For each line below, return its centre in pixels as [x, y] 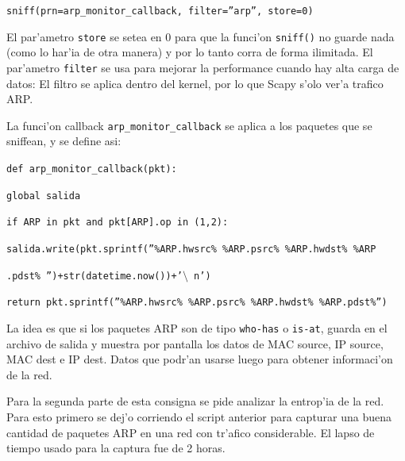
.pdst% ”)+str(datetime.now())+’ [94, 276]
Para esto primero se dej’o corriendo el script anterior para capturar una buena [199, 416]
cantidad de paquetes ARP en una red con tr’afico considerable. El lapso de [191, 432]
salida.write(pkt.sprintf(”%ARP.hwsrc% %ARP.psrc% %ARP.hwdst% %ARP [191, 249]
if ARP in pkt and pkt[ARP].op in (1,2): [118, 223]
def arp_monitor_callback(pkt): [92, 169]
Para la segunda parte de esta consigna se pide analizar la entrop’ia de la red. [195, 401]
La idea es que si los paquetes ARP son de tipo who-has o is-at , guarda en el [197, 327]
